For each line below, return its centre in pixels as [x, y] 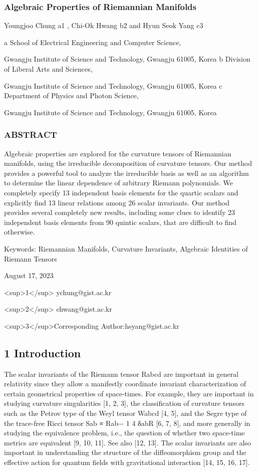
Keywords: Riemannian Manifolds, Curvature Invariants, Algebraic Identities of [126, 248]
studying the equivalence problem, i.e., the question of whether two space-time [124, 433]
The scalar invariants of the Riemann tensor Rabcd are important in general [121, 374]
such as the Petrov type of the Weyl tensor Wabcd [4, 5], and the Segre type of [125, 413]
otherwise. [20, 232]
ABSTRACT [31, 135]
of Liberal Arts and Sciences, [48, 69]
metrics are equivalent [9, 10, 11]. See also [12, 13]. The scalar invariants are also [127, 442]
